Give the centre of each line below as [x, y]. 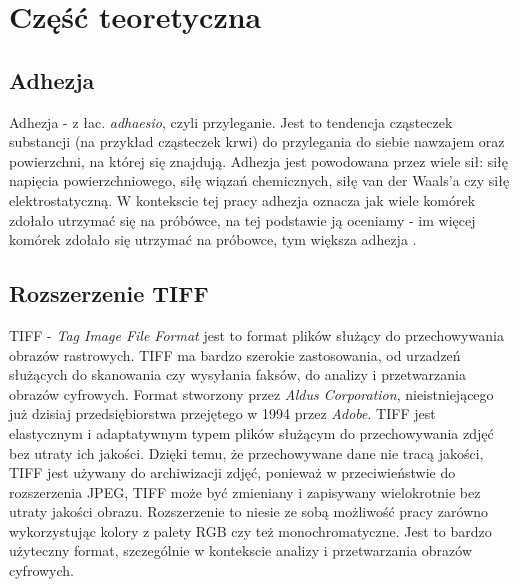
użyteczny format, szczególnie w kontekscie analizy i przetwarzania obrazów [241, 550]
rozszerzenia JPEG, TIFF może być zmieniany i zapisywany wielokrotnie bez [245, 491]
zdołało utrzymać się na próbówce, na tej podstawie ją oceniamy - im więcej [242, 219]
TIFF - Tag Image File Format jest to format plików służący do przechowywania [256, 334]
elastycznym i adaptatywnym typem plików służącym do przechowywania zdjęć [251, 432]
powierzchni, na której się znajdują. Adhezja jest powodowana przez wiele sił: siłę [259, 160]
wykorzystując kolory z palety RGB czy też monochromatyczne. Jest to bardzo [250, 530]
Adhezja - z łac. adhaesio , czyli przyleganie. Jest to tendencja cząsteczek [231, 121]
